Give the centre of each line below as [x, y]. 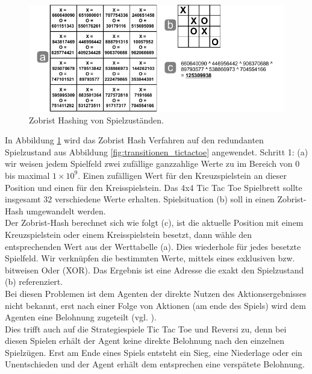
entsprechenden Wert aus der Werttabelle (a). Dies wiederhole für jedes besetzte [153, 246]
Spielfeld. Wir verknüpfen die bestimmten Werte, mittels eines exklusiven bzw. [150, 258]
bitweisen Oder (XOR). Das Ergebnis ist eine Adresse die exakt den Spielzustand [154, 270]
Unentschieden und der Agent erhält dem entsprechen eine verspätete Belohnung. [155, 364]
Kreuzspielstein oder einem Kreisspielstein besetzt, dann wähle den [129, 234]
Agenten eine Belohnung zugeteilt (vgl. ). [81, 317]
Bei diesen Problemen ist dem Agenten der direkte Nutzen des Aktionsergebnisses [156, 293]
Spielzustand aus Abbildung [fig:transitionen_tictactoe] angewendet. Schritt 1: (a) [157, 151]
